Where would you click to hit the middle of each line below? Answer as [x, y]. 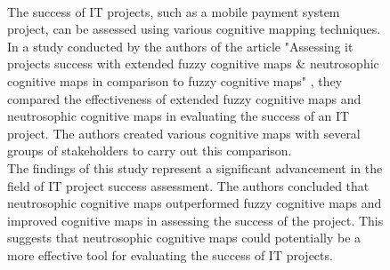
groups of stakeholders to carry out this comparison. [150, 151]
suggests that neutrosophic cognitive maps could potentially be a [184, 238]
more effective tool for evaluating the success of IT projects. [170, 254]
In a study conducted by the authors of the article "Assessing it [180, 46]
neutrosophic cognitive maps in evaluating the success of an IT [179, 116]
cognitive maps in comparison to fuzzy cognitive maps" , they [175, 80]
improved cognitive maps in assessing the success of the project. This [195, 220]
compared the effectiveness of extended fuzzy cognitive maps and [184, 98]
